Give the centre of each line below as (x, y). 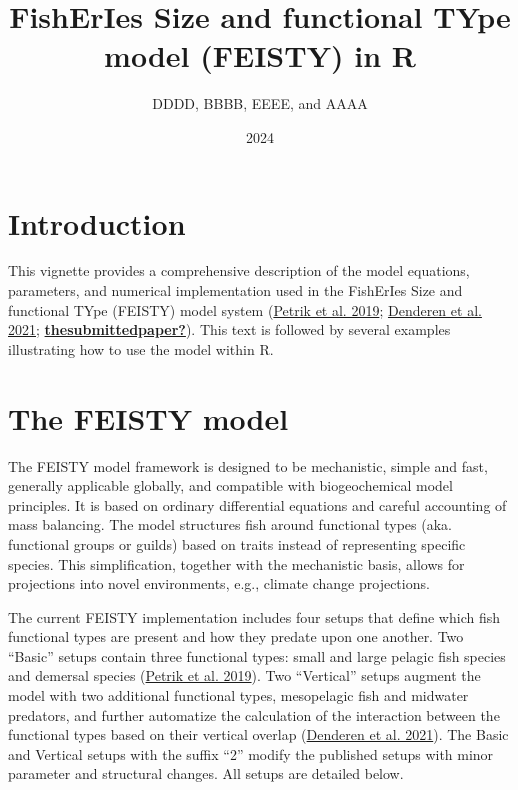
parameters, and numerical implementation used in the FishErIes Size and (235, 290)
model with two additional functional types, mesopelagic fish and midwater (238, 695)
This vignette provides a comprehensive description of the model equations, (239, 270)
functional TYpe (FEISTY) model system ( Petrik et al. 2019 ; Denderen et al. (245, 309)
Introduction (97, 222)
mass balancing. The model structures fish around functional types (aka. (230, 524)
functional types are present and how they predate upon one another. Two (236, 636)
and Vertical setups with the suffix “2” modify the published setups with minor (251, 753)
